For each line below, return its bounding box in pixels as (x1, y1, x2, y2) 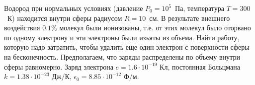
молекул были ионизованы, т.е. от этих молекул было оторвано (59, 22, 251, 33)
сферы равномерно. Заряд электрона (4, 61, 113, 72)
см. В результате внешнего (149, 12, 230, 23)
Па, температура (175, 3, 224, 13)
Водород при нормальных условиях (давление (4, 3, 143, 13)
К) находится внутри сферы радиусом (7, 12, 122, 23)
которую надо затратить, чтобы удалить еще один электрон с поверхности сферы (4, 42, 250, 52)
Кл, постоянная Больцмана (160, 61, 240, 72)
